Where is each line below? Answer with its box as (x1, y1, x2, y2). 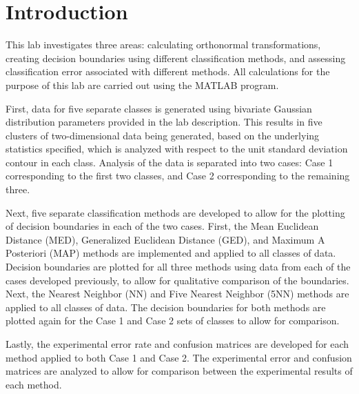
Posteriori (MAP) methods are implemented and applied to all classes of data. (6, 246, 336, 260)
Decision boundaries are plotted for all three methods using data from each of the (6, 259, 351, 274)
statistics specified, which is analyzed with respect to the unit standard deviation (6, 141, 348, 156)
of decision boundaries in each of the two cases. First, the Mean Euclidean (6, 219, 319, 233)
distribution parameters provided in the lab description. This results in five (6, 115, 322, 129)
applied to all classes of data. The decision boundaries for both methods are (6, 299, 326, 314)
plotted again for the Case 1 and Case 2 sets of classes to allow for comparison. (6, 313, 340, 328)
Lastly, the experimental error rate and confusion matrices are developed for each (6, 337, 349, 351)
